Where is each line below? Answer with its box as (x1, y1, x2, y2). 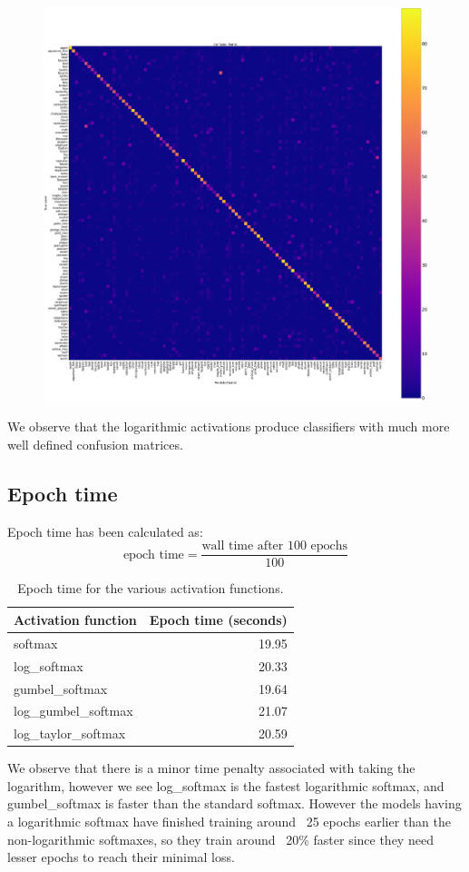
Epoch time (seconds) (149, 609, 288, 629)
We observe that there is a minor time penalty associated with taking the (7, 758, 415, 778)
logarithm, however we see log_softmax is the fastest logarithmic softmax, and (7, 776, 445, 795)
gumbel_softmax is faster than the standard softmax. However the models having (7, 794, 462, 813)
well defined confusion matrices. (7, 434, 183, 453)
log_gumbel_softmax (14, 701, 133, 720)
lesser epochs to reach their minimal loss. (7, 847, 235, 867)
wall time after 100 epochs (201, 540, 348, 553)
